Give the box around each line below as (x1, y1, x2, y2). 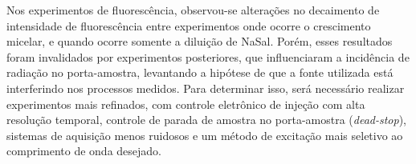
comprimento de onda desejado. (6, 142, 162, 159)
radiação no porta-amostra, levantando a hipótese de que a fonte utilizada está (6, 64, 394, 81)
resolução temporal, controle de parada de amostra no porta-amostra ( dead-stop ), (6, 111, 407, 128)
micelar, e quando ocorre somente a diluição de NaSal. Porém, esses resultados (6, 33, 393, 50)
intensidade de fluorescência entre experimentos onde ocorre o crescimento (6, 17, 371, 34)
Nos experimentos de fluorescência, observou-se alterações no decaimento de (6, 2, 380, 18)
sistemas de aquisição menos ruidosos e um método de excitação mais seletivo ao (6, 126, 403, 143)
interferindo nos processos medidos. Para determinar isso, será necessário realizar (6, 79, 405, 96)
